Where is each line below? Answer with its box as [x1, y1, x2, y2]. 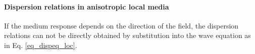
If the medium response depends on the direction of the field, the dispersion [4, 20, 239, 30]
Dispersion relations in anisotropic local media [4, 1, 169, 11]
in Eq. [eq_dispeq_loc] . [4, 39, 77, 50]
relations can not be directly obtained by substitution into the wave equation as [4, 30, 251, 40]
